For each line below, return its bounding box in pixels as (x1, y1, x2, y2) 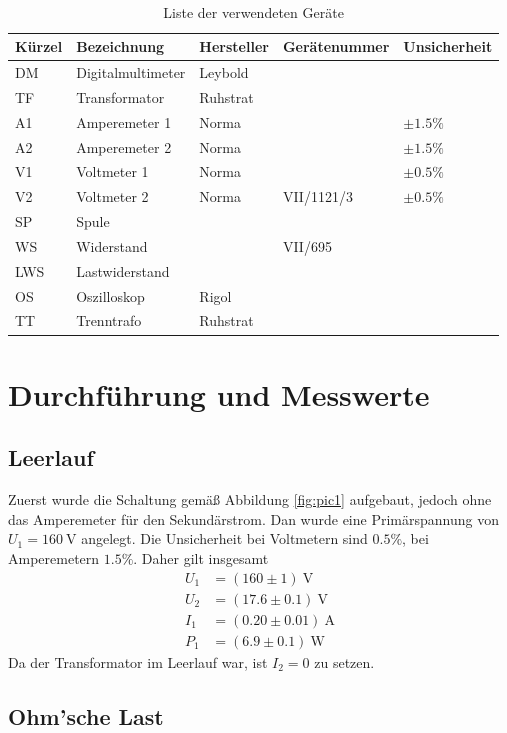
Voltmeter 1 (76, 161, 149, 182)
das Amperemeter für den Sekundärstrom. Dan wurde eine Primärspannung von (8, 508, 499, 529)
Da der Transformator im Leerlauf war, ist (8, 651, 268, 672)
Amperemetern (8, 547, 100, 568)
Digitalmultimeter (76, 62, 186, 83)
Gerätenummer (282, 36, 390, 57)
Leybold (199, 62, 249, 83)
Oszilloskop (76, 285, 145, 306)
